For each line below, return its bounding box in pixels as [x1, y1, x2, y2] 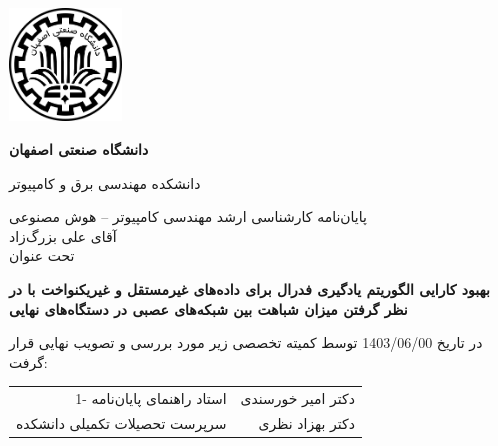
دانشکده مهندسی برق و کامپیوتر [9, 172, 201, 193]
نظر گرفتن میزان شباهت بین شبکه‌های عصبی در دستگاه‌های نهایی [9, 298, 408, 319]
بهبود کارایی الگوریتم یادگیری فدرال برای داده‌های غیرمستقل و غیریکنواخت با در [9, 278, 490, 299]
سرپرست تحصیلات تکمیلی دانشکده [16, 412, 227, 433]
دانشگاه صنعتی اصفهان [9, 138, 149, 159]
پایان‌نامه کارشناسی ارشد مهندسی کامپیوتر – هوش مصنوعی [9, 206, 367, 227]
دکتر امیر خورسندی [240, 388, 355, 409]
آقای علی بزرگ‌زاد [9, 225, 117, 246]
